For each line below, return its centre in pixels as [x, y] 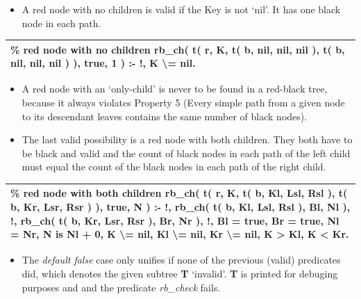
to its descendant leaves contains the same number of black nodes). [165, 116]
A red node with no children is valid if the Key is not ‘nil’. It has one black [181, 9]
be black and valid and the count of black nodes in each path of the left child [186, 153]
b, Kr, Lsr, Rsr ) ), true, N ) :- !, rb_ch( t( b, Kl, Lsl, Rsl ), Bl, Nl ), [180, 207]
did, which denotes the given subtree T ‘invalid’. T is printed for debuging [180, 273]
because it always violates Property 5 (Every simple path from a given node [183, 102]
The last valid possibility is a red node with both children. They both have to [187, 139]
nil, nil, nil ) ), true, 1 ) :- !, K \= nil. [103, 63]
